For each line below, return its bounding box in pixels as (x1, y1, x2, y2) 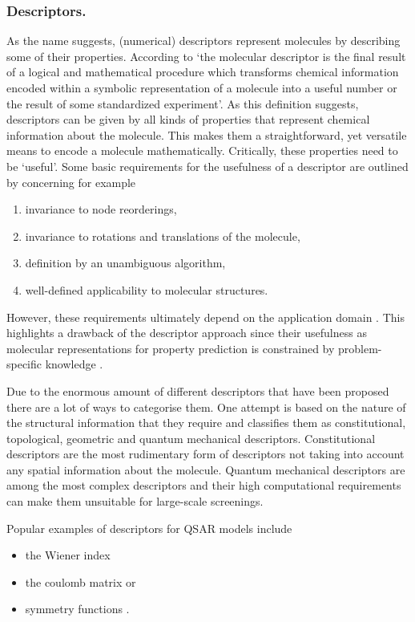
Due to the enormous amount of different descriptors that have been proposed (6, 382, 389, 399)
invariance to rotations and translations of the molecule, (25, 227, 300, 244)
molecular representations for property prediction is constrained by (6, 339, 335, 356)
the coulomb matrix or (25, 573, 136, 590)
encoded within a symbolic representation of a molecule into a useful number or (6, 79, 397, 96)
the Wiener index (25, 547, 111, 563)
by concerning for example (6, 173, 136, 190)
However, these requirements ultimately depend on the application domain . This (6, 308, 405, 325)
